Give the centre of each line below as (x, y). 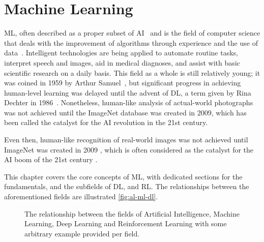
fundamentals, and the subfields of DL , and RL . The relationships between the (127, 186)
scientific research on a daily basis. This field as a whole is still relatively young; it (132, 72)
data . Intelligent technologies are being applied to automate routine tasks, (121, 53)
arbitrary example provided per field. (82, 233)
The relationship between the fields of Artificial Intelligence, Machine (132, 213)
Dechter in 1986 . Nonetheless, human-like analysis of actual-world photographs (129, 102)
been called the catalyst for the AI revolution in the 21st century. (106, 122)
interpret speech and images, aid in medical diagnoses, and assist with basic (122, 62)
